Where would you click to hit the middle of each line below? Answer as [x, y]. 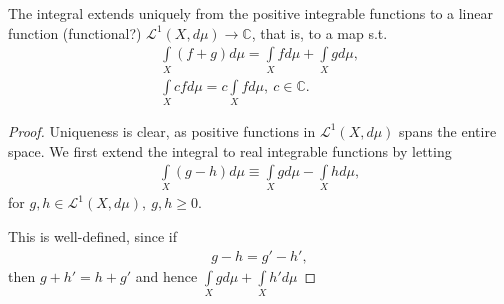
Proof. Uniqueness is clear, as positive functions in [162, 130]
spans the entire [448, 130]
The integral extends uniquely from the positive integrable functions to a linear [250, 13]
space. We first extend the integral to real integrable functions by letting [230, 150]
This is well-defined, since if [92, 236]
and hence [166, 275]
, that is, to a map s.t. [319, 32]
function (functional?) [75, 32]
